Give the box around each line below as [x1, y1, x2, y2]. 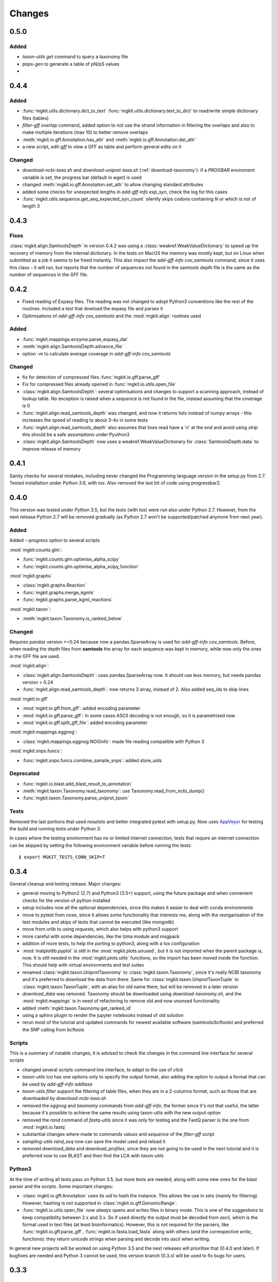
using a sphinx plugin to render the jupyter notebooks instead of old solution [22, 1012, 184, 1018]
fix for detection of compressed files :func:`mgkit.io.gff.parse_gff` [22, 374, 161, 380]
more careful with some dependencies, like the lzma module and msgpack [22, 933, 180, 939]
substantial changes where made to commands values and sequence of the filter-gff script [22, 1131, 215, 1137]
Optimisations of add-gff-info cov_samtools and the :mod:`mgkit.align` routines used [22, 313, 201, 319]
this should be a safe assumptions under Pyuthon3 [22, 431, 130, 437]
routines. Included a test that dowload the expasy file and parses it [22, 306, 164, 312]
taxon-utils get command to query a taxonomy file [22, 54, 128, 60]
